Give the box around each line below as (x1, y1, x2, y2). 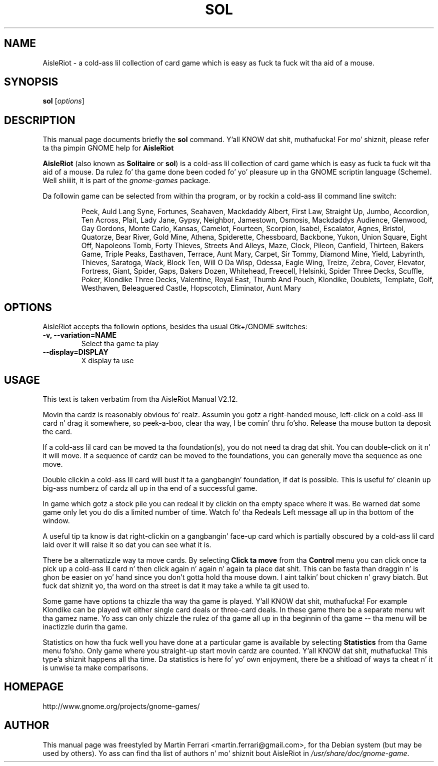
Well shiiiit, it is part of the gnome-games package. (42, 176, 210, 185)
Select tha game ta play (81, 339, 159, 348)
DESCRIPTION (4, 114, 75, 127)
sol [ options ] (42, 97, 84, 106)
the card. (42, 427, 72, 436)
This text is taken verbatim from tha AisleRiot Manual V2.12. (42, 394, 238, 403)
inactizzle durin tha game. (42, 622, 128, 631)
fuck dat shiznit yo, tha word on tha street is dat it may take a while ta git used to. (42, 581, 310, 590)
